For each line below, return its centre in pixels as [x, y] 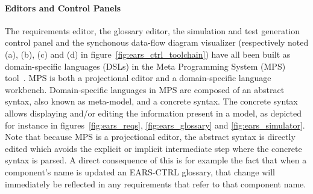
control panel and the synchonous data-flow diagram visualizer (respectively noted [157, 42]
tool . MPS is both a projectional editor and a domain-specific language [138, 78]
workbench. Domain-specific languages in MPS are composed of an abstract [145, 89]
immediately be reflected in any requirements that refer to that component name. [156, 183]
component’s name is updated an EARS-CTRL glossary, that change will [140, 171]
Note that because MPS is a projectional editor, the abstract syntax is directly [150, 137]
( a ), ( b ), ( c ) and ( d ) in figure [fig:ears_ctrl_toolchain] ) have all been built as [148, 54]
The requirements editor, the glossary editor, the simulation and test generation [153, 30]
